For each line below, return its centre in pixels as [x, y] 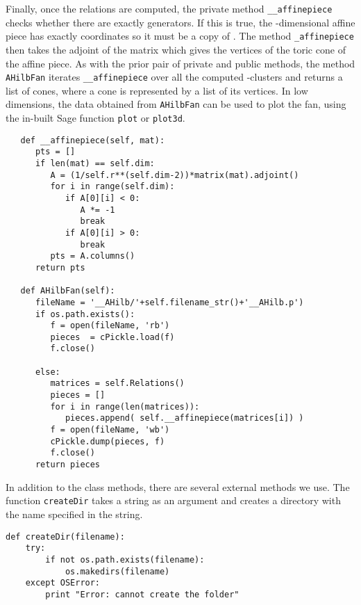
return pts [60, 267]
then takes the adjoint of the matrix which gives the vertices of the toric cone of [176, 49]
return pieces [68, 465]
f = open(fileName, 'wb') [110, 430]
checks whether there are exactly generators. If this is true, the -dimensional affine [180, 22]
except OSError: [63, 583]
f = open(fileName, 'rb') [110, 326]
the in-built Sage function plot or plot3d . [95, 118]
